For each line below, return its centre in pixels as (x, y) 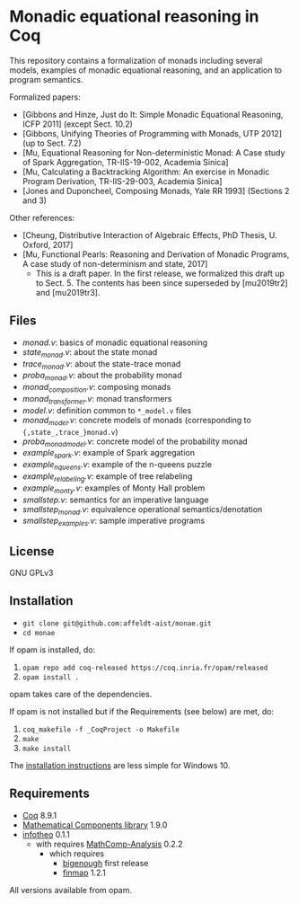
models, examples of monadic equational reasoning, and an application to (146, 70)
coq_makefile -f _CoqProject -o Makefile (101, 730)
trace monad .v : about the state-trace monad (101, 364)
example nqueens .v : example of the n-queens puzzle (117, 465)
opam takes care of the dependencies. (81, 694)
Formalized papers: (45, 97)
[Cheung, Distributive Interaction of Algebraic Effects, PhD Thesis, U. (149, 235)
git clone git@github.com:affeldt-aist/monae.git (117, 623)
